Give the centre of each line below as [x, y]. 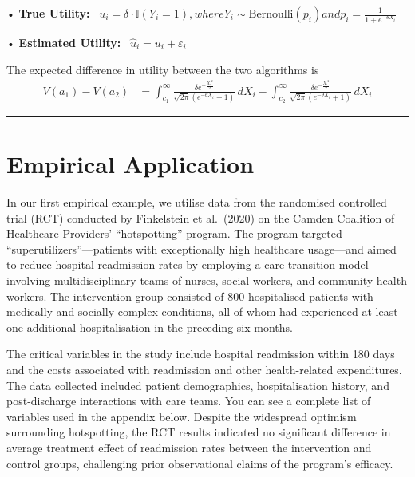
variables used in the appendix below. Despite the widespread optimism [182, 416]
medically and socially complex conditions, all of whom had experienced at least [202, 311]
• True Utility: [48, 13]
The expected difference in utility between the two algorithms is [163, 69]
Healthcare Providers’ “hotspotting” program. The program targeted [174, 233]
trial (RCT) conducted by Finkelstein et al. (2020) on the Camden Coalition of [201, 217]
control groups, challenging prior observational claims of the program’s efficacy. [200, 463]
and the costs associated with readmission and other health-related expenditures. [204, 369]
